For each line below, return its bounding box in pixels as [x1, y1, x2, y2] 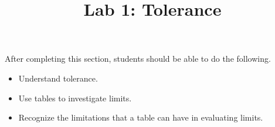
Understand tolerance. [18, 72, 98, 84]
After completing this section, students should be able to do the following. [5, 52, 271, 65]
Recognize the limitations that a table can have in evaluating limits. [18, 111, 263, 124]
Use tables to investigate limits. [18, 91, 132, 104]
